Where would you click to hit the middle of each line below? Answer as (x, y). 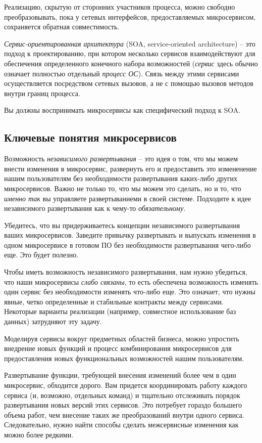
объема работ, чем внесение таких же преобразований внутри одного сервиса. (124, 414)
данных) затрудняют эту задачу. (53, 321)
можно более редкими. (39, 434)
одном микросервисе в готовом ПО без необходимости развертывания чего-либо (127, 245)
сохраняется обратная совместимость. (62, 27)
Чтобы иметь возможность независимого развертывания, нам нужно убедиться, (126, 272)
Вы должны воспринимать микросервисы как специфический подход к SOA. (122, 110)
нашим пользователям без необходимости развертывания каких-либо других (121, 178)
